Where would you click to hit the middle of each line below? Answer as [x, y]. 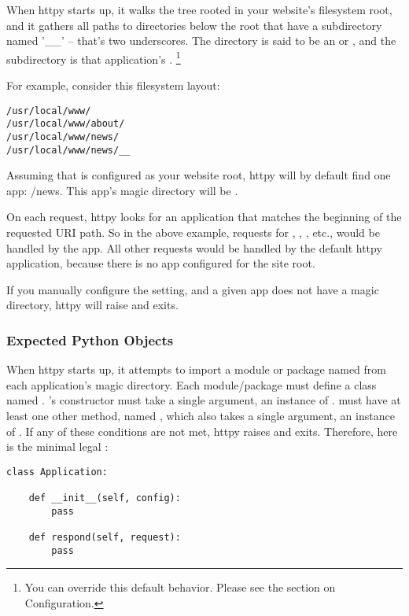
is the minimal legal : [57, 446]
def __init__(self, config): [105, 498]
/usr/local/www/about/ [66, 124]
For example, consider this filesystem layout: [113, 85]
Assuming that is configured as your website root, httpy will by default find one [199, 175]
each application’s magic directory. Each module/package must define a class [192, 384]
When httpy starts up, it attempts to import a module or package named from [196, 369]
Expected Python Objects [90, 339]
